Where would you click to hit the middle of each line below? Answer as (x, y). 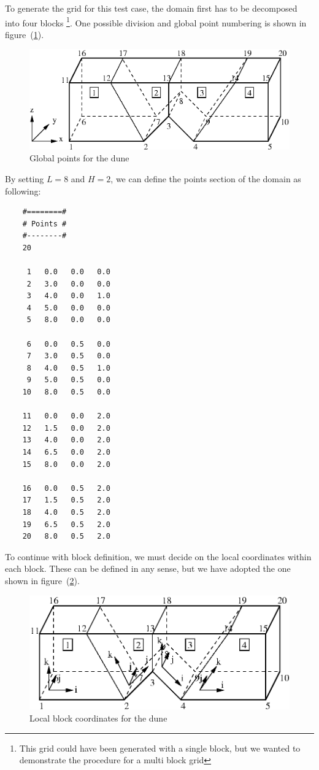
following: (23, 191)
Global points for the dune (79, 158)
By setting (25, 178)
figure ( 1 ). (25, 34)
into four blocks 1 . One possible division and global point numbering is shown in (156, 21)
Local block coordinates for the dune (98, 718)
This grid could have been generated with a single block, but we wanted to (160, 748)
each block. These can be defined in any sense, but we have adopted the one (148, 568)
